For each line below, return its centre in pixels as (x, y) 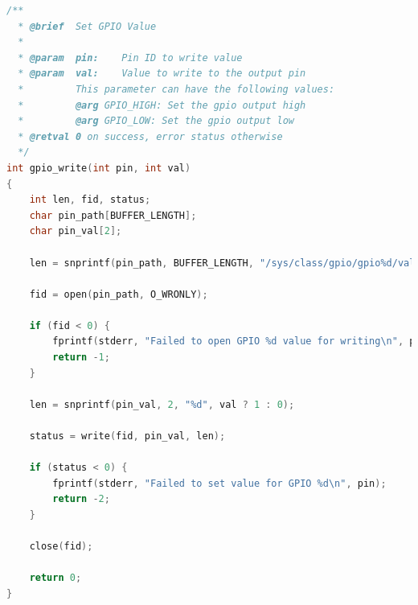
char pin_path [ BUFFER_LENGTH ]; (113, 215)
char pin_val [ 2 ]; (76, 231)
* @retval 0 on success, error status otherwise (150, 136)
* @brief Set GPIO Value (87, 26)
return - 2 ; (81, 499)
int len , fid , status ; (90, 200)
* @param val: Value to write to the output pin (162, 74)
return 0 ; (55, 578)
